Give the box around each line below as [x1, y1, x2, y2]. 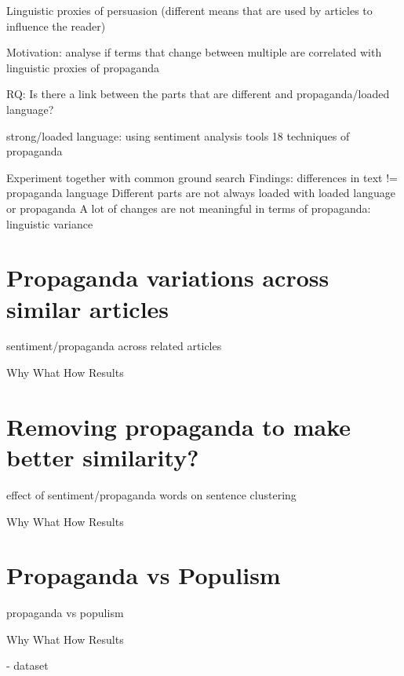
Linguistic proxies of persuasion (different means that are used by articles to [6, 2, 373, 18]
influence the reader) [6, 17, 106, 34]
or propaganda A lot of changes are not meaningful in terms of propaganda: [6, 199, 371, 216]
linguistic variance [6, 215, 93, 232]
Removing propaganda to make [6, 410, 351, 442]
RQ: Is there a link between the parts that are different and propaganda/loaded [6, 86, 390, 102]
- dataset [6, 657, 49, 674]
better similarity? [6, 441, 199, 473]
